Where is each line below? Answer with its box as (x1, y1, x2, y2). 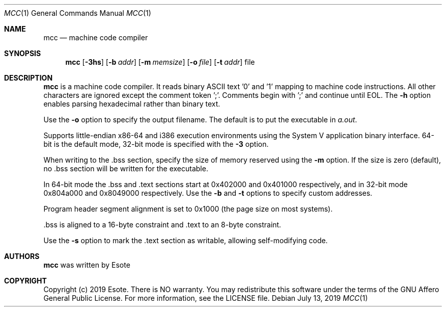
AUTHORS (4, 252, 40, 261)
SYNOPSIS (4, 49, 41, 58)
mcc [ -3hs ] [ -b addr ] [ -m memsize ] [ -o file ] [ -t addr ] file (65, 58, 255, 66)
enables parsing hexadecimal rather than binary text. (43, 99, 220, 108)
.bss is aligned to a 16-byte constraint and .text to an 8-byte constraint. (43, 220, 282, 229)
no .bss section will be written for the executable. (43, 164, 208, 173)
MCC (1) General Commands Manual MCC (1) (4, 9, 151, 17)
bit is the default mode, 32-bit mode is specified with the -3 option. (43, 140, 269, 148)
